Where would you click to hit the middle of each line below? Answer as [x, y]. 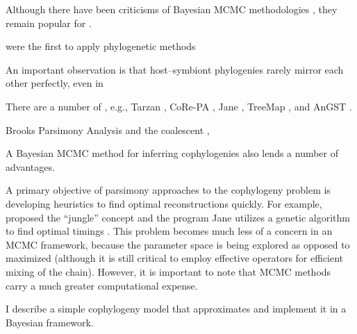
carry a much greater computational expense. [102, 285]
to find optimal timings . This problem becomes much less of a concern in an [169, 231]
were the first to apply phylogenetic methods [101, 46]
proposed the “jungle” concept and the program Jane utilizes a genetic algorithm [178, 217]
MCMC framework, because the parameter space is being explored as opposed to [178, 244]
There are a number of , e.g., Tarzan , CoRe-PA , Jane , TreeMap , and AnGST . [179, 106]
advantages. [30, 166]
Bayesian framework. [50, 322]
